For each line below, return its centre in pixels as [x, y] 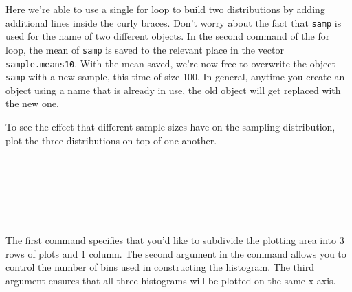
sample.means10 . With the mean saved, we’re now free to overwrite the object [170, 63]
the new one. [32, 103]
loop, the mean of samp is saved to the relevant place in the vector [145, 49]
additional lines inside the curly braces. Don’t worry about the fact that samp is [174, 22]
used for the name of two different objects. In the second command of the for [168, 36]
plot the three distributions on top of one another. [111, 140]
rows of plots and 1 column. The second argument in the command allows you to [176, 253]
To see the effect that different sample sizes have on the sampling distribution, [170, 126]
